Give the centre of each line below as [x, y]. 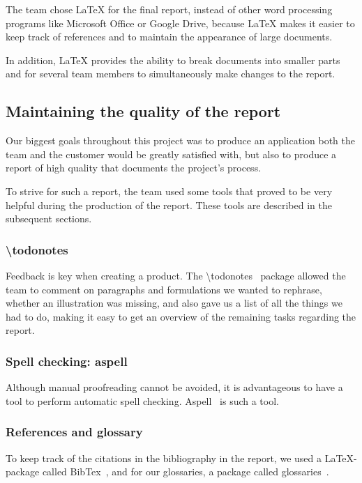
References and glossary [74, 432]
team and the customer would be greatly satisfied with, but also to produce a [171, 154]
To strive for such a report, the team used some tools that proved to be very [169, 191]
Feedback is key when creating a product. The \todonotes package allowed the [176, 275]
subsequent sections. [49, 219]
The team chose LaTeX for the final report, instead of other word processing [169, 9]
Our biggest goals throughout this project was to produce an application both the [181, 140]
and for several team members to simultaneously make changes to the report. [171, 74]
